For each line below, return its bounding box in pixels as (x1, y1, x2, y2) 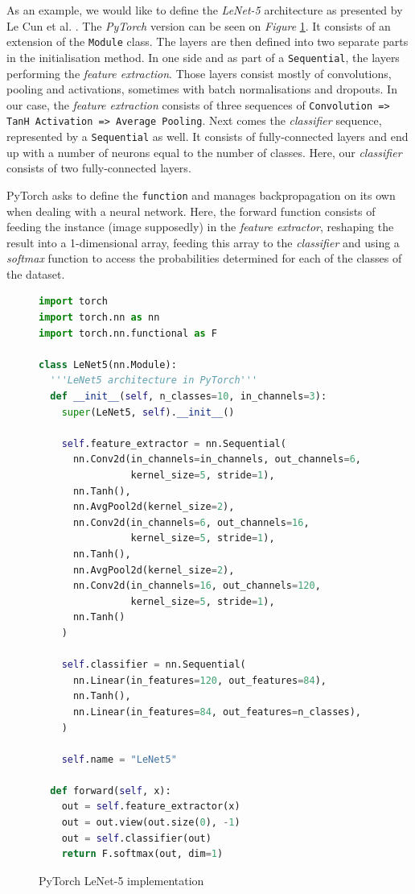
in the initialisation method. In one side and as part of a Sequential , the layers (6, 48, 400, 65)
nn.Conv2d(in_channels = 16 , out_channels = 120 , (72, 580, 321, 592)
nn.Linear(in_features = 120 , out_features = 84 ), (72, 674, 327, 686)
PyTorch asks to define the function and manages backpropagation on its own (6, 186, 396, 203)
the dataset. (6, 265, 65, 282)
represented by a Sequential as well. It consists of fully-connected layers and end (6, 128, 409, 144)
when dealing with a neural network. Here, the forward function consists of (6, 202, 376, 219)
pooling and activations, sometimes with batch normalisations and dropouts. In (6, 81, 397, 97)
